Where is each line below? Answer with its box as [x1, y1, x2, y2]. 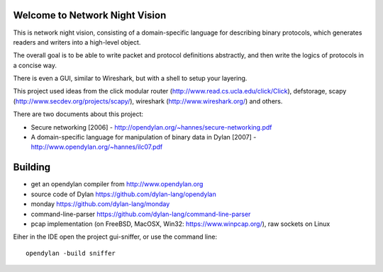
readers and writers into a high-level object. [13, 38, 141, 46]
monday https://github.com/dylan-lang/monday [30, 200, 170, 208]
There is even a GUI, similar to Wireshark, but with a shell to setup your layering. [13, 74, 248, 83]
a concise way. [13, 61, 57, 69]
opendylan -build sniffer [26, 249, 116, 257]
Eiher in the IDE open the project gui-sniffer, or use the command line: [13, 232, 218, 241]
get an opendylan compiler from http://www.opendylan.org [30, 180, 204, 188]
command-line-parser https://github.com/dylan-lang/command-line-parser [30, 210, 251, 218]
